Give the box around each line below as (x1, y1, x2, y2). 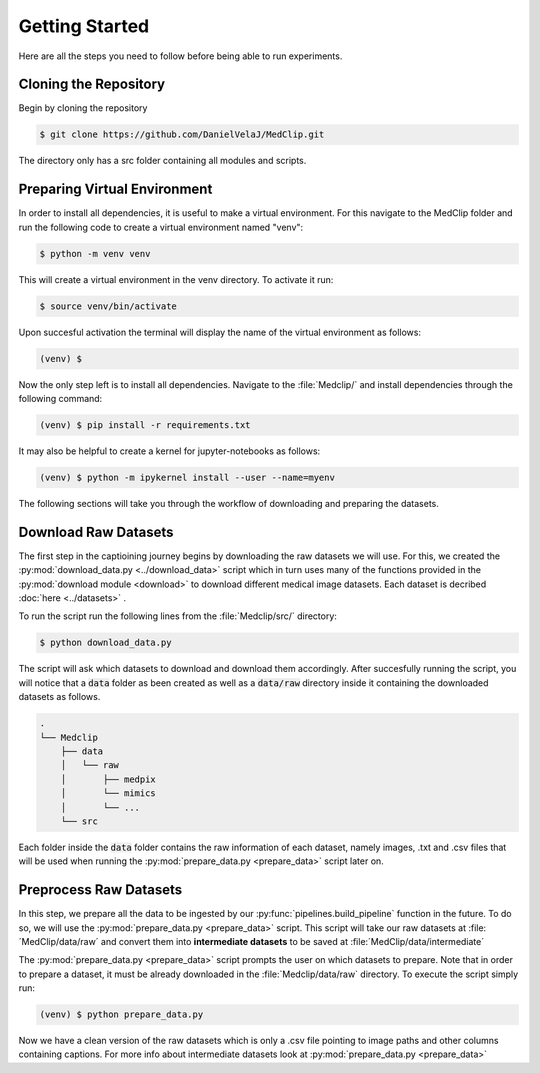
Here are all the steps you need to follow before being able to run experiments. (18, 50, 343, 62)
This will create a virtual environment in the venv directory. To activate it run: (18, 273, 334, 285)
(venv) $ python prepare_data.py (39, 1009, 204, 1020)
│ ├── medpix (60, 773, 157, 785)
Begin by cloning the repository (18, 102, 148, 114)
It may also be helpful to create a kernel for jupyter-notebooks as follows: (18, 445, 321, 457)
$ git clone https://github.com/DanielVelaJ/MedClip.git (39, 129, 325, 140)
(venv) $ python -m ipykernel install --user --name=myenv (39, 471, 335, 483)
